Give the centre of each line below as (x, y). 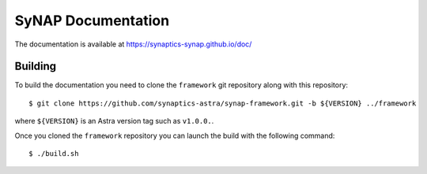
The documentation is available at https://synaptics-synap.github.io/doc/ (133, 44)
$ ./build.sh (54, 154)
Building (36, 67)
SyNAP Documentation (92, 20)
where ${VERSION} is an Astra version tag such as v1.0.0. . (114, 121)
